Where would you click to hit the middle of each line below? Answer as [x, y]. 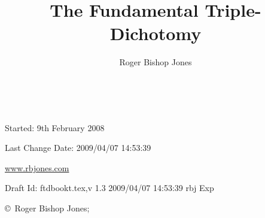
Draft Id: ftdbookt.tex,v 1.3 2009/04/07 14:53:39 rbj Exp [109, 188]
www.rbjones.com [37, 167]
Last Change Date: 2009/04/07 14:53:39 [78, 148]
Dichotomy [156, 33]
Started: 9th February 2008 [55, 127]
